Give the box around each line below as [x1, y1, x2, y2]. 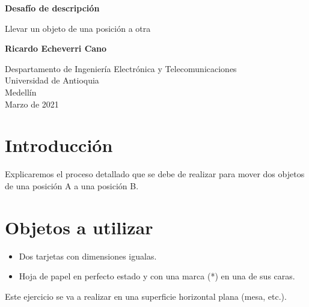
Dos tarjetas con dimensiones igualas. [19, 249, 157, 262]
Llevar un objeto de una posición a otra [5, 22, 151, 34]
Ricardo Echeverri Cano [5, 42, 107, 55]
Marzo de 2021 [5, 97, 59, 110]
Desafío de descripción [5, 2, 100, 14]
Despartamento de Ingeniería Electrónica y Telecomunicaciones [5, 62, 237, 74]
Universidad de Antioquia [5, 74, 99, 87]
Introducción [5, 133, 113, 157]
